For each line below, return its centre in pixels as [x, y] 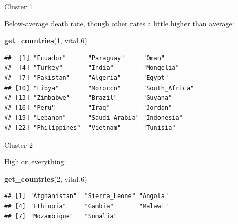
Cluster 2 [19, 144]
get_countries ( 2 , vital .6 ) [46, 178]
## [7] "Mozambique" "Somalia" [61, 216]
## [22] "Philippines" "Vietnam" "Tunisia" [90, 128]
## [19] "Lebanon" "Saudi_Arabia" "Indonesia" [94, 118]
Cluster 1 [19, 6]
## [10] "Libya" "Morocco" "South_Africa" [99, 88]
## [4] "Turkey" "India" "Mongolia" [92, 68]
